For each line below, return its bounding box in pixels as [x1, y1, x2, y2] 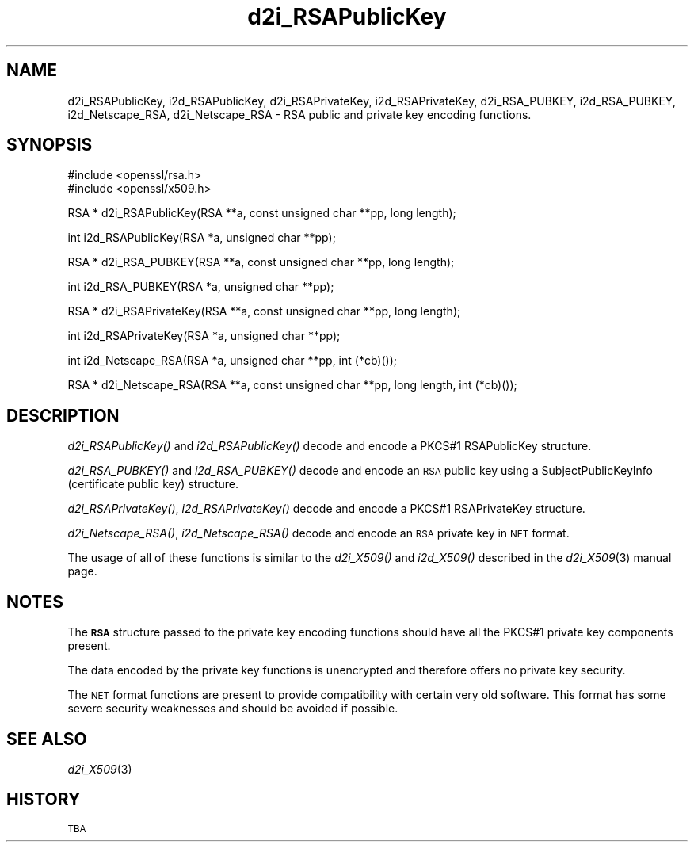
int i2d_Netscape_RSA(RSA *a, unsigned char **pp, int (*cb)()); [67, 353, 397, 368]
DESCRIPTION [6, 405, 120, 426]
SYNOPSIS [6, 135, 93, 155]
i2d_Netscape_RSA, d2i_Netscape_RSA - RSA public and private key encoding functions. [67, 107, 532, 121]
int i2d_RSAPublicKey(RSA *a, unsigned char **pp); [67, 231, 336, 245]
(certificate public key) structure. [67, 477, 238, 491]
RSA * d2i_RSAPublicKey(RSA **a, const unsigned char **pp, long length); [67, 206, 456, 220]
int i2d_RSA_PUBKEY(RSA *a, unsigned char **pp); [67, 280, 334, 294]
